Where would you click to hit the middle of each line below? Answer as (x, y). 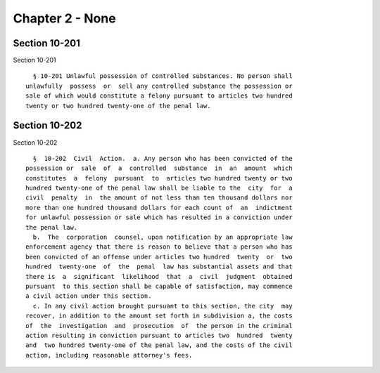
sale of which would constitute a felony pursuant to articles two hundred (159, 96)
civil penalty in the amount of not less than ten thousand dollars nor (159, 198)
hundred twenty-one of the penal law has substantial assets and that (159, 267)
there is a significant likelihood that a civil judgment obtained (159, 276)
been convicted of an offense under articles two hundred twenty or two (159, 257)
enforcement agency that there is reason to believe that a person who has (159, 247)
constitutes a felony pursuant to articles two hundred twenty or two (159, 178)
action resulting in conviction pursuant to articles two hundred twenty (159, 335)
